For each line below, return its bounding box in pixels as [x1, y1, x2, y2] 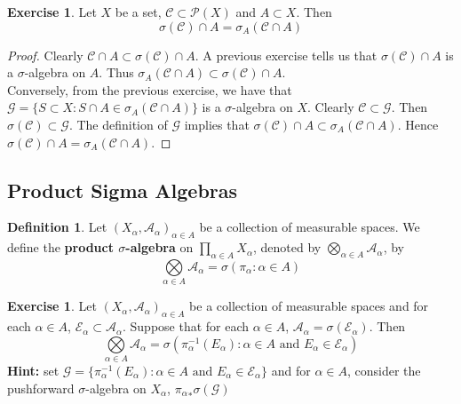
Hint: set [7, 361, 60, 379]
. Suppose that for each [123, 317, 250, 336]
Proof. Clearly [7, 45, 83, 64]
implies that [184, 115, 250, 133]
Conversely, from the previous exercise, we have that [7, 80, 292, 99]
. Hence [397, 115, 439, 133]
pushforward [7, 378, 75, 397]
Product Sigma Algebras [7, 176, 238, 203]
